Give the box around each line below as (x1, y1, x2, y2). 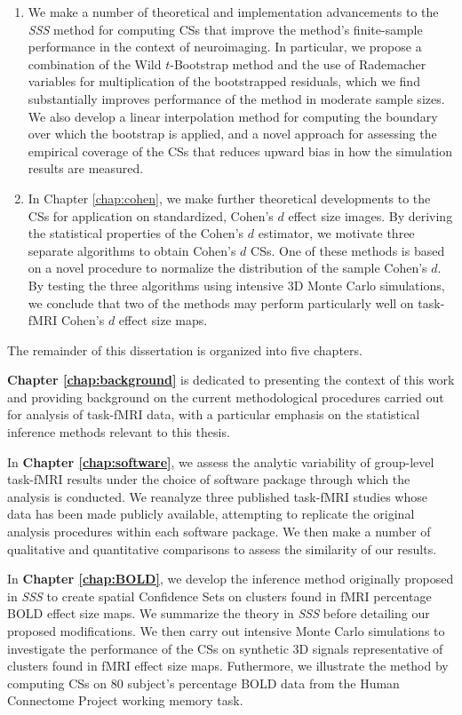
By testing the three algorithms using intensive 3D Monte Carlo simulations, (28, 275, 445, 294)
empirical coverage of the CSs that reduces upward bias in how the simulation (28, 141, 453, 160)
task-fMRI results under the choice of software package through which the (7, 470, 410, 489)
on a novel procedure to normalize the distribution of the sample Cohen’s (28, 258, 427, 277)
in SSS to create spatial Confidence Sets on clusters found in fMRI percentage (7, 586, 432, 605)
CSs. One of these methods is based (251, 241, 445, 259)
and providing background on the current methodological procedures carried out (7, 387, 444, 406)
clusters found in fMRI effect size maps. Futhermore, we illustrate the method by (7, 656, 449, 675)
